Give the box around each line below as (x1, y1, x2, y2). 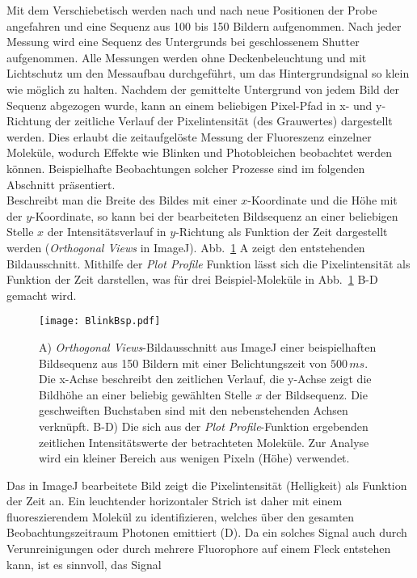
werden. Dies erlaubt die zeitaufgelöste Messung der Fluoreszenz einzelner (6, 128, 372, 145)
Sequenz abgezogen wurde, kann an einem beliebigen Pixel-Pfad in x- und (6, 96, 373, 113)
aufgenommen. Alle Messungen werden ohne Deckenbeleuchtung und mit (6, 49, 367, 65)
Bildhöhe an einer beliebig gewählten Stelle (39, 386, 252, 403)
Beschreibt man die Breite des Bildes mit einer (6, 192, 238, 209)
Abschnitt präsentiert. (6, 175, 116, 192)
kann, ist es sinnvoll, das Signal (6, 555, 162, 572)
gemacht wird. (6, 286, 77, 303)
